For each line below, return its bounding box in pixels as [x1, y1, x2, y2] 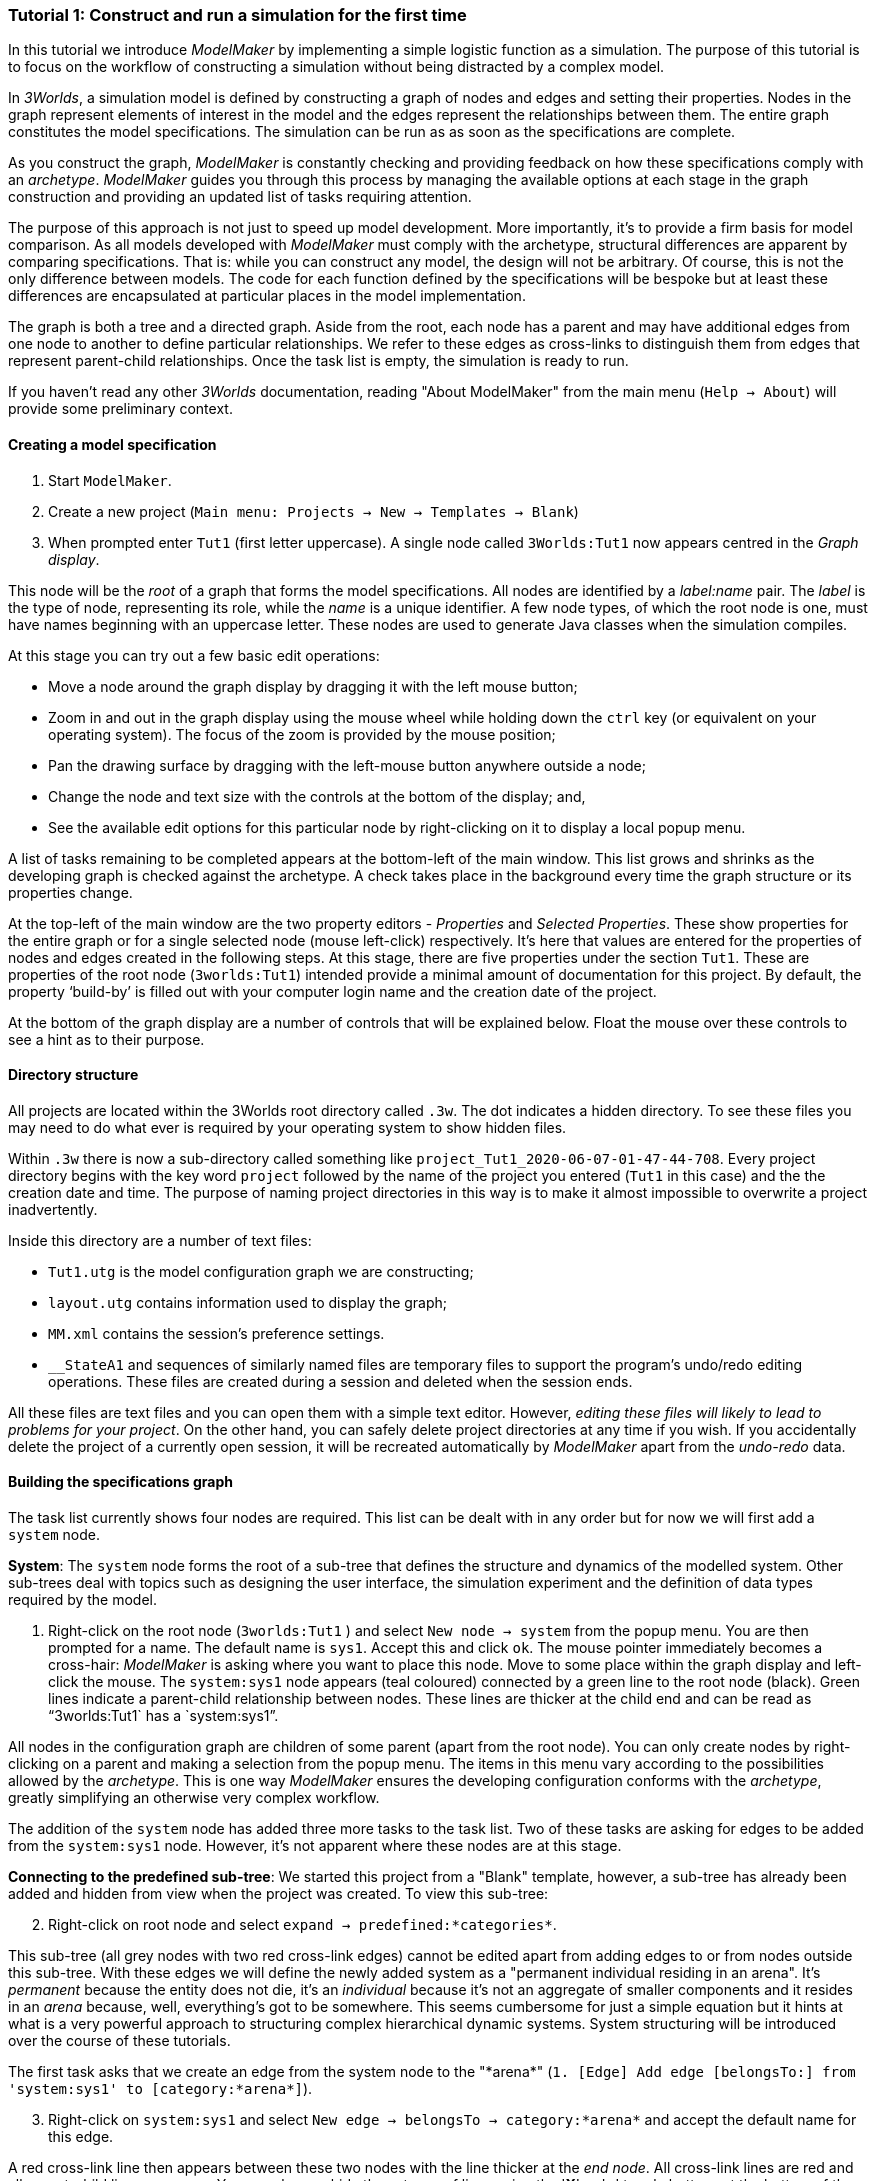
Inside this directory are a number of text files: [8, 1231, 312, 1249]
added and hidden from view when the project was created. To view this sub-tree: [8, 1885, 549, 1903]
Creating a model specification [8, 435, 217, 453]
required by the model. [8, 1591, 158, 1609]
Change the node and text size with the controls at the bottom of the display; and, [48, 787, 586, 805]
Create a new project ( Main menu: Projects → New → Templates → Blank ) [48, 502, 579, 520]
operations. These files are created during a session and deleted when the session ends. [48, 1372, 633, 1390]
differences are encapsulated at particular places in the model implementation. [8, 287, 526, 305]
